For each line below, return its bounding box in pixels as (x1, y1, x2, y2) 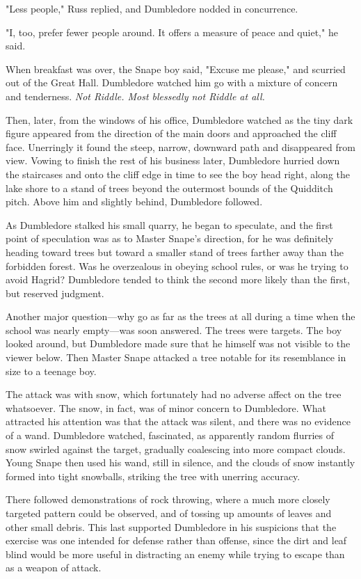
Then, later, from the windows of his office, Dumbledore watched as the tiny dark (6, 112, 353, 127)
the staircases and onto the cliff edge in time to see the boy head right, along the (6, 166, 350, 181)
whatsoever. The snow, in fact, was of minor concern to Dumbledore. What (6, 400, 327, 415)
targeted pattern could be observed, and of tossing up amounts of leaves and (6, 506, 332, 520)
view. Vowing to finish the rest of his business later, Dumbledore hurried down (6, 153, 340, 168)
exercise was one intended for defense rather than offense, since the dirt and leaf (6, 533, 347, 548)
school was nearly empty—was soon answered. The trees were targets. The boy (6, 322, 342, 337)
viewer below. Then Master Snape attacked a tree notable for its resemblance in (6, 350, 346, 365)
